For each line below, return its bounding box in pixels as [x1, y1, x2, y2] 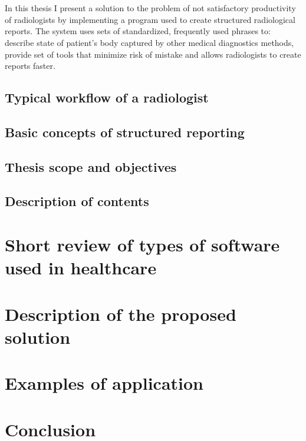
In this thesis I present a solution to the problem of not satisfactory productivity [5, 2, 296, 14]
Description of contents [5, 192, 149, 210]
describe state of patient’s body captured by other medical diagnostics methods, [5, 36, 294, 48]
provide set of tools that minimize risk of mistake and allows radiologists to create [5, 48, 301, 60]
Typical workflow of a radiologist [5, 88, 209, 107]
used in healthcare [5, 256, 157, 280]
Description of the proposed [5, 301, 236, 326]
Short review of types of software [5, 233, 280, 257]
